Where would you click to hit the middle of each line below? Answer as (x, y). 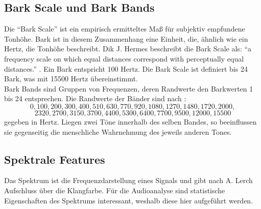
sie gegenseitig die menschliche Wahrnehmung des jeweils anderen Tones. (118, 131)
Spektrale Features (55, 159)
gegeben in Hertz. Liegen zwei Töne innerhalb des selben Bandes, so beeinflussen (130, 121)
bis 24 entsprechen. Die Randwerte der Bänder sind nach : (95, 98)
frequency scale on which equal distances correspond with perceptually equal (124, 58)
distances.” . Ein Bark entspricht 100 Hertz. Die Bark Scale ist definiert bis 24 (126, 68)
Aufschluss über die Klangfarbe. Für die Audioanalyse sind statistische (115, 190)
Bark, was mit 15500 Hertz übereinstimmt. (71, 79)
